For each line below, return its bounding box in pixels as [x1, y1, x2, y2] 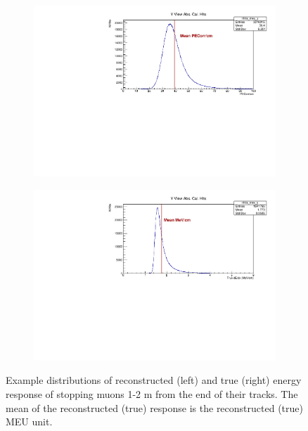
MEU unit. [6, 414, 53, 429]
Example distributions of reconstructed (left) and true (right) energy [6, 373, 302, 387]
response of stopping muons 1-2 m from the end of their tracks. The [6, 387, 298, 401]
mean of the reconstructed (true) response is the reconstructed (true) [6, 400, 303, 415]
